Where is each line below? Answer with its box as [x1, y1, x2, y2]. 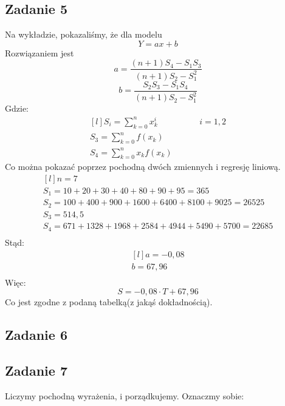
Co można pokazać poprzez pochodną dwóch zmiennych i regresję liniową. [5, 160, 281, 173]
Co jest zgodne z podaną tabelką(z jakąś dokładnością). [5, 296, 213, 308]
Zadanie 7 [5, 361, 67, 379]
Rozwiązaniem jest [5, 46, 74, 59]
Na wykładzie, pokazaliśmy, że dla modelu [5, 28, 162, 41]
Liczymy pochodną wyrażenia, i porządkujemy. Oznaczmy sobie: [5, 389, 244, 402]
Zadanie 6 [5, 325, 67, 344]
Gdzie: [5, 102, 29, 115]
